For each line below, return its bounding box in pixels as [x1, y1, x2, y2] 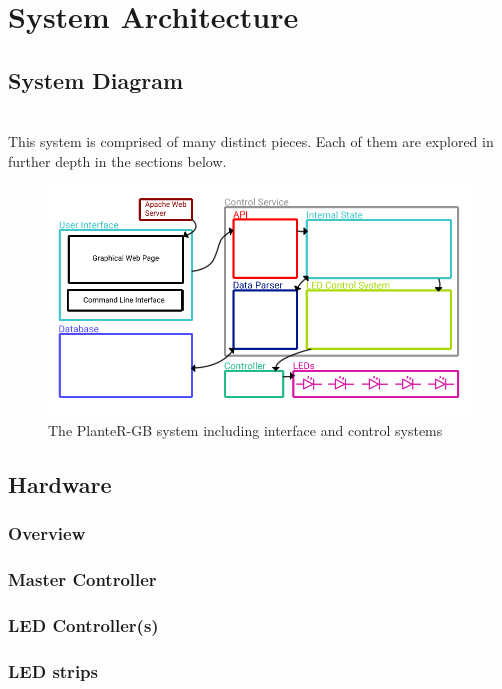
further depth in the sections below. [8, 150, 227, 171]
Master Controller [8, 567, 157, 592]
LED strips [8, 658, 98, 683]
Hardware [8, 469, 112, 500]
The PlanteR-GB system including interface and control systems [48, 420, 443, 441]
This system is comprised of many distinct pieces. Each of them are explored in [8, 131, 494, 152]
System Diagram [8, 64, 184, 95]
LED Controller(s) [8, 613, 159, 638]
